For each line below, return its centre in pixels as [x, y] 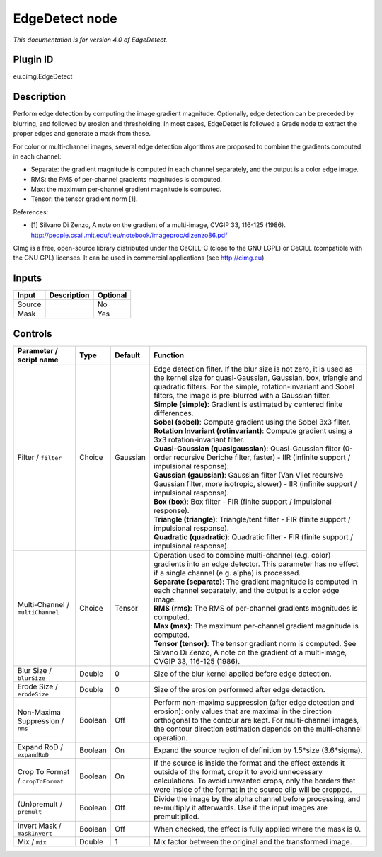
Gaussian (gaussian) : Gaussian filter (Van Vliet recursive [248, 475]
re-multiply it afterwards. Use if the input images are [241, 807]
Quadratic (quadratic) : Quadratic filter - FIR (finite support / [253, 536]
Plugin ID [33, 60]
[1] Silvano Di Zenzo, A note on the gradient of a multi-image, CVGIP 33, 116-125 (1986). [158, 225]
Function [168, 355]
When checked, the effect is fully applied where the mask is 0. [257, 829]
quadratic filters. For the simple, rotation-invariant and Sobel [254, 386]
